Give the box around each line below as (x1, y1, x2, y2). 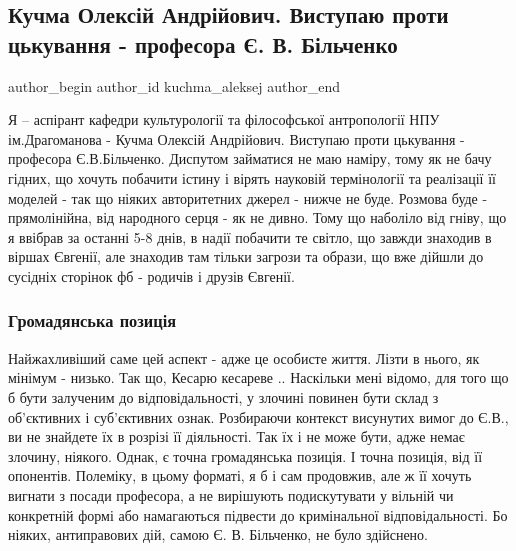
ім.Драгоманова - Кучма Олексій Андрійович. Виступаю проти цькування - (8, 128, 465, 149)
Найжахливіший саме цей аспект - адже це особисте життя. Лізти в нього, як (8, 347, 480, 368)
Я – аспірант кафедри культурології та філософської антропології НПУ (8, 109, 440, 130)
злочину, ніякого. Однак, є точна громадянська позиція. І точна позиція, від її (8, 445, 483, 466)
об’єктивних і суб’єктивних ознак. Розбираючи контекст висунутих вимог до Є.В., (8, 406, 509, 427)
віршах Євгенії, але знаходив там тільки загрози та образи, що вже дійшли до (8, 246, 484, 267)
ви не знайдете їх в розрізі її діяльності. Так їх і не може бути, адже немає (8, 426, 465, 447)
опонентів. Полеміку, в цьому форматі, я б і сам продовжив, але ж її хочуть (8, 465, 472, 486)
